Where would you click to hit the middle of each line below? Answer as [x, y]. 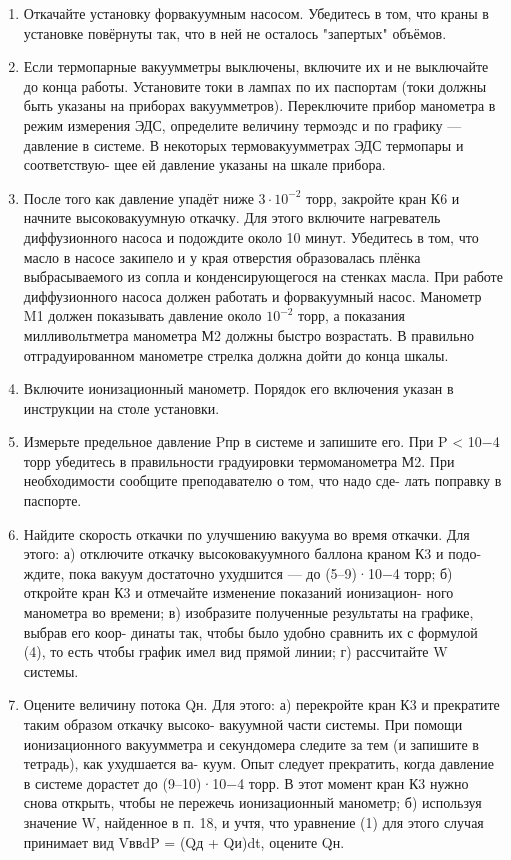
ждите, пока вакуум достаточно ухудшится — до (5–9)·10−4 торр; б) [238, 572]
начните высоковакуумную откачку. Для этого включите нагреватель [232, 217]
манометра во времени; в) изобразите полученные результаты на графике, [248, 612]
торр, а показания [351, 315]
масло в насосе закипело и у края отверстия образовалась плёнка [222, 256]
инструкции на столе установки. [121, 407]
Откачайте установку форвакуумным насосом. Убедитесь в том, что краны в [256, 13]
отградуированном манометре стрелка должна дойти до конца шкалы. [236, 354]
